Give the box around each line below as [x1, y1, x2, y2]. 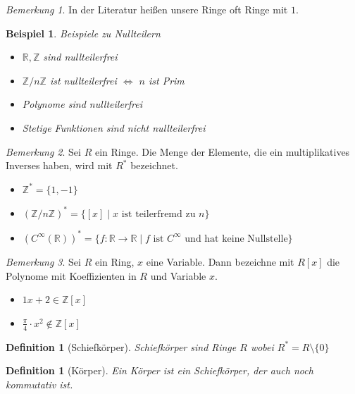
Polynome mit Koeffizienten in [6, 268, 137, 283]
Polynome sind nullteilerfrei [22, 97, 142, 111]
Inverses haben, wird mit [6, 158, 113, 173]
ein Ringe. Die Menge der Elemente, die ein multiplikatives [94, 144, 350, 159]
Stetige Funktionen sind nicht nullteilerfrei [22, 120, 206, 135]
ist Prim [148, 73, 185, 87]
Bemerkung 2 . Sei [6, 144, 81, 159]
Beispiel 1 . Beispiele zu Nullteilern [6, 25, 161, 40]
